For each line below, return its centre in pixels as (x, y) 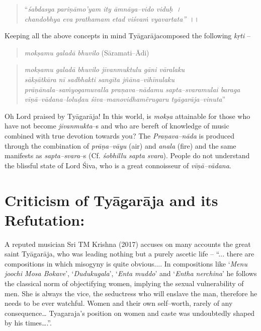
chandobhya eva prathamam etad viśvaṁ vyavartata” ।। (112, 18)
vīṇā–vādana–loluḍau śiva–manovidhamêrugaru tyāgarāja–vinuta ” (125, 99)
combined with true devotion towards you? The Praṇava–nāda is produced (120, 135)
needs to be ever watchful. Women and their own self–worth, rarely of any (119, 303)
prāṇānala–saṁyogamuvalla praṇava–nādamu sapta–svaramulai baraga (132, 89)
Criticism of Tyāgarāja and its (111, 200)
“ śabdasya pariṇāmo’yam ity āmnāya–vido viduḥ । (103, 9)
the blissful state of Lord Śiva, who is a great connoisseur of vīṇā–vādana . (118, 165)
